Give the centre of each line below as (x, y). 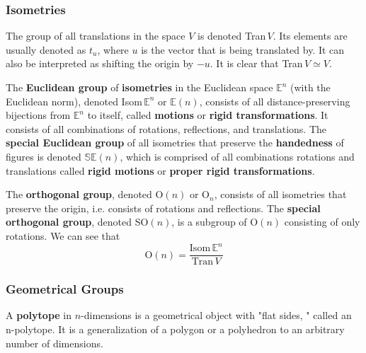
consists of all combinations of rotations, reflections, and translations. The (166, 128)
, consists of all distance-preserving (275, 101)
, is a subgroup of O (215, 222)
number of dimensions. (55, 343)
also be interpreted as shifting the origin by (100, 63)
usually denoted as (46, 49)
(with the (310, 87)
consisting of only (322, 222)
